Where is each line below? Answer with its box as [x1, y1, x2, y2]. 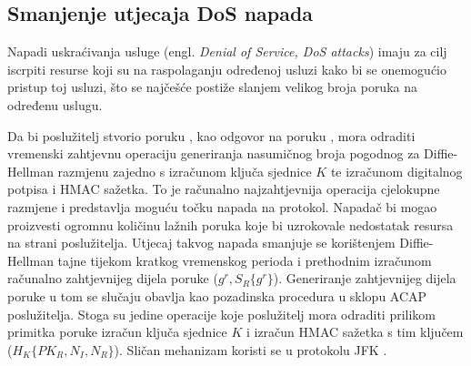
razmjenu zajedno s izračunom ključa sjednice [57, 161, 312, 180]
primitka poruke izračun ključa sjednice [7, 322, 227, 341]
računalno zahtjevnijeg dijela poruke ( [7, 269, 218, 288]
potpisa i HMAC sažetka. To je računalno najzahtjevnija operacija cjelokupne [7, 179, 440, 198]
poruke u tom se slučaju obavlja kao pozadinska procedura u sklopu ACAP [7, 286, 427, 305]
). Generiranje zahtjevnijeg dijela [273, 269, 456, 288]
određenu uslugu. [7, 95, 103, 114]
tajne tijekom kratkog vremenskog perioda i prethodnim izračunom [57, 250, 432, 269]
